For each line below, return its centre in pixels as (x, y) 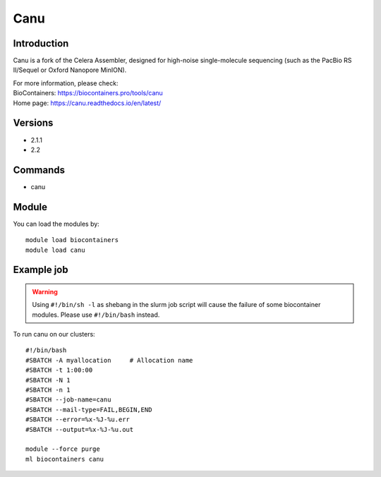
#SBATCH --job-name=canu (68, 400)
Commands (39, 170)
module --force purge (63, 449)
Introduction (41, 43)
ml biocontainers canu (65, 459)
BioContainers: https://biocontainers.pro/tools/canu (88, 93)
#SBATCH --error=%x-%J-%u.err (78, 419)
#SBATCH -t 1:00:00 (59, 370)
